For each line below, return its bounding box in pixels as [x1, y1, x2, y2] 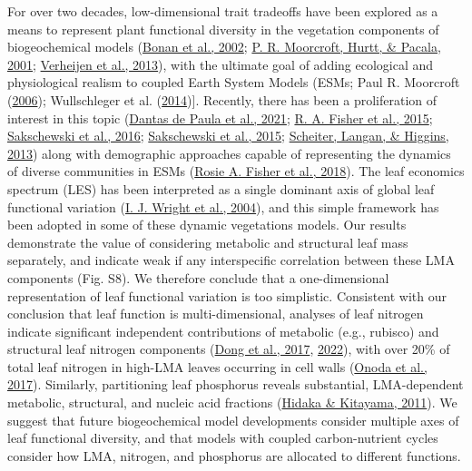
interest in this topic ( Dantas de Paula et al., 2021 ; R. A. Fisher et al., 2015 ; [7, 108, 433, 127]
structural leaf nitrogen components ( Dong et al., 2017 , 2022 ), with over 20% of [7, 339, 450, 358]
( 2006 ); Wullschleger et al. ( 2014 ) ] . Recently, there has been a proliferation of [7, 90, 438, 109]
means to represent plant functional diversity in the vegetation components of [7, 19, 439, 38]
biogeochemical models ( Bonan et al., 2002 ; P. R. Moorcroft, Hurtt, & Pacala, [7, 37, 441, 56]
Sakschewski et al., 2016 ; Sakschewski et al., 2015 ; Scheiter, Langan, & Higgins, [7, 126, 449, 145]
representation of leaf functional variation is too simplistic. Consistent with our [7, 286, 447, 305]
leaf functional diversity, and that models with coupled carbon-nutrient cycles [7, 428, 438, 447]
